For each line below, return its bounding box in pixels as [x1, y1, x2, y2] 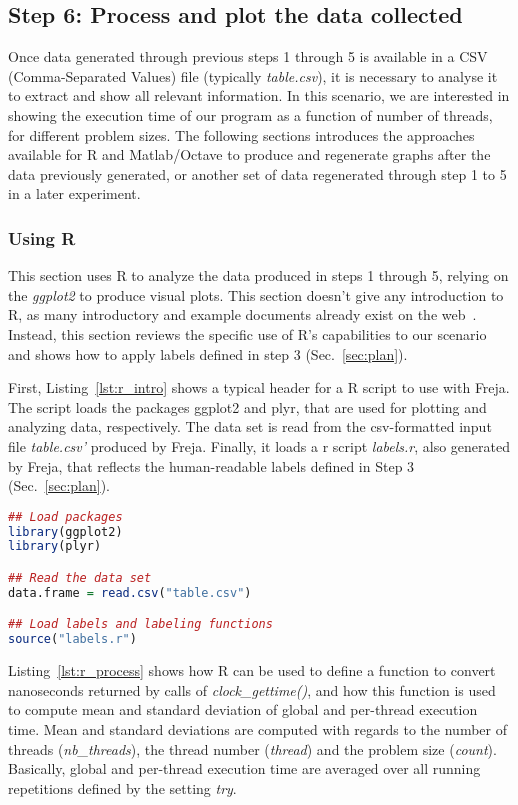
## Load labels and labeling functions [8, 617, 273, 632]
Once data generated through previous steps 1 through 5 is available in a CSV [8, 46, 488, 67]
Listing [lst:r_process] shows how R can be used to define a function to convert [8, 660, 496, 681]
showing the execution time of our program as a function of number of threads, [8, 104, 493, 125]
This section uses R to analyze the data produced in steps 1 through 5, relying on [8, 265, 509, 286]
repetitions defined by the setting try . [8, 777, 237, 798]
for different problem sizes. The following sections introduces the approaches [8, 124, 475, 145]
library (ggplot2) [8, 524, 123, 539]
